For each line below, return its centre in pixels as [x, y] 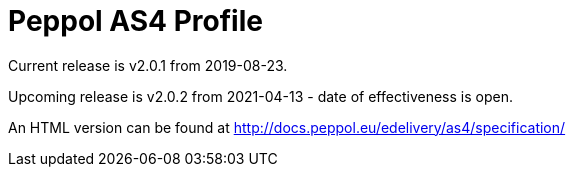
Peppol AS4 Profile [135, 21]
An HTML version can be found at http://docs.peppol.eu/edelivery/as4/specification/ [287, 127]
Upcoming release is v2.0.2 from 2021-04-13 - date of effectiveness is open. [260, 96]
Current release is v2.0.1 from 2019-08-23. [148, 65]
